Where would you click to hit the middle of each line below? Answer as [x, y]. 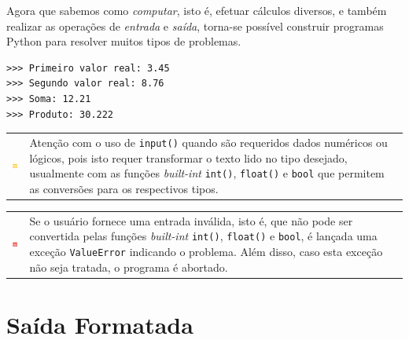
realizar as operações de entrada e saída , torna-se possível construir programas [195, 26]
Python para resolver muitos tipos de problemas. [124, 41]
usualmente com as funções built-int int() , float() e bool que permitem [207, 173]
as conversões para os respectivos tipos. [124, 188]
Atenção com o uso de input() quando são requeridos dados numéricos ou [208, 142]
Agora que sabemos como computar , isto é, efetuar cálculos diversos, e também [197, 10]
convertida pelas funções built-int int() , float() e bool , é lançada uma [203, 236]
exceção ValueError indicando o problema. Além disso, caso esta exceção [206, 251]
